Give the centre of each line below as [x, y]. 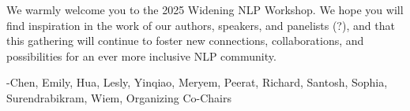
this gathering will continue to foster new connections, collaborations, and [185, 41]
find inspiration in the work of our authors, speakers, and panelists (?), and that [201, 25]
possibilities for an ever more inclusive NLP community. [141, 55]
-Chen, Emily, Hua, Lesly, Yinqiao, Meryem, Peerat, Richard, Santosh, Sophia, [197, 82]
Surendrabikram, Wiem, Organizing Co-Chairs [119, 97]
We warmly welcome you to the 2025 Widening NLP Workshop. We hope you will [205, 9]
